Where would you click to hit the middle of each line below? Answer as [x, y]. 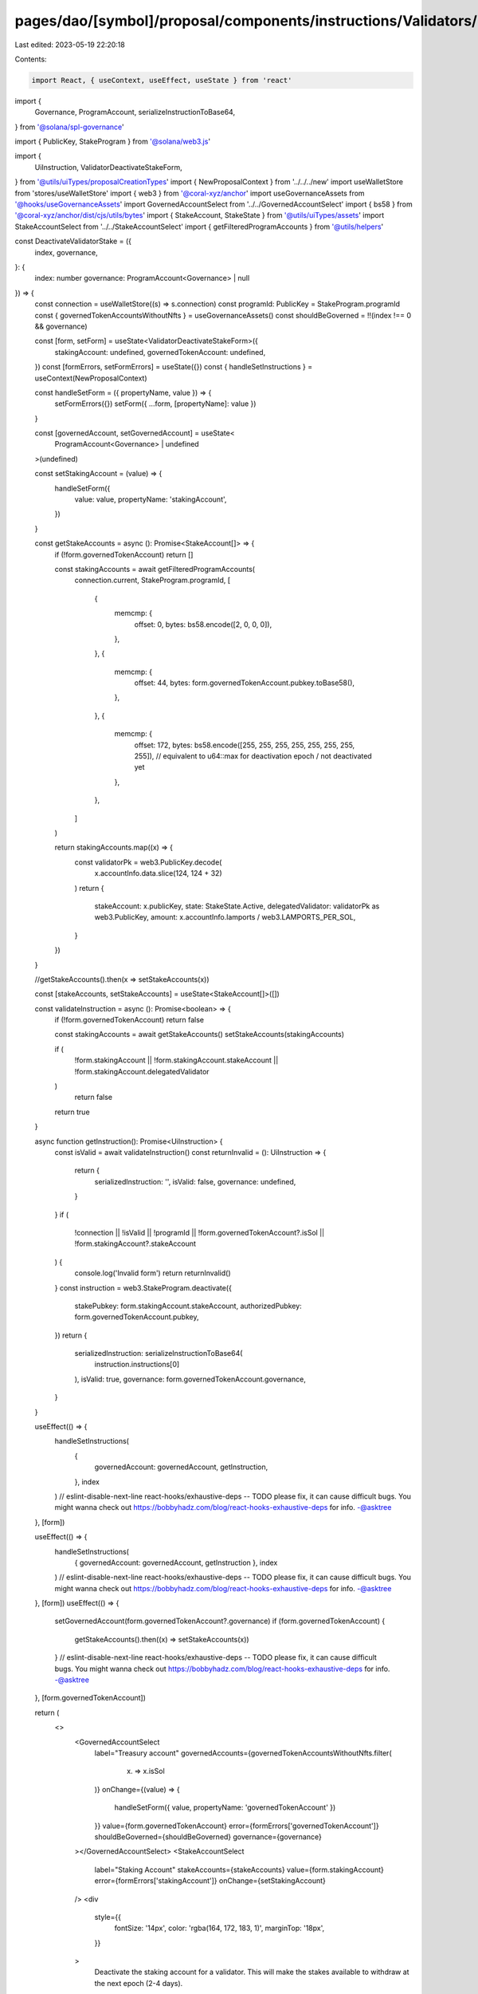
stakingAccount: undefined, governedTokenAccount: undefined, [160, 352]
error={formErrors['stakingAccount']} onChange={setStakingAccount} [210, 1881]
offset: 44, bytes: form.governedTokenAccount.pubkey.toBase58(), [244, 683]
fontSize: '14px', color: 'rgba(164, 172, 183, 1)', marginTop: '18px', [219, 1928]
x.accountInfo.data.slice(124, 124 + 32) [158, 873]
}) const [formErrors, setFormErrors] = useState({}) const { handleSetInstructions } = [174, 367]
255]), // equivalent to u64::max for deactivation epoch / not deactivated [253, 756]
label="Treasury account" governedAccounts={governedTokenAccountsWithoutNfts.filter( [243, 1753]
